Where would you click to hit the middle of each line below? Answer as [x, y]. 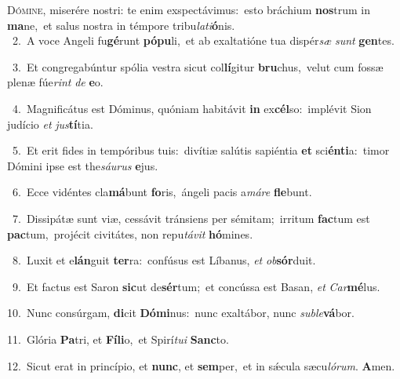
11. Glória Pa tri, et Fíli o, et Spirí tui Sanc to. [118, 339]
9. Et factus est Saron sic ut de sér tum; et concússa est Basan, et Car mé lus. [196, 286]
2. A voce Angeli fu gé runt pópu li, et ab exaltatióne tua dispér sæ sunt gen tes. [203, 40]
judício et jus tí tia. [50, 124]
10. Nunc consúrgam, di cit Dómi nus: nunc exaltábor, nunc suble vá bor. [181, 313]
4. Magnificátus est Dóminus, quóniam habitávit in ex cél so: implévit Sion [192, 108]
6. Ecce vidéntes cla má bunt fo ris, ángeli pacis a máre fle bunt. [162, 192]
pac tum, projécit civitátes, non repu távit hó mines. [130, 233]
